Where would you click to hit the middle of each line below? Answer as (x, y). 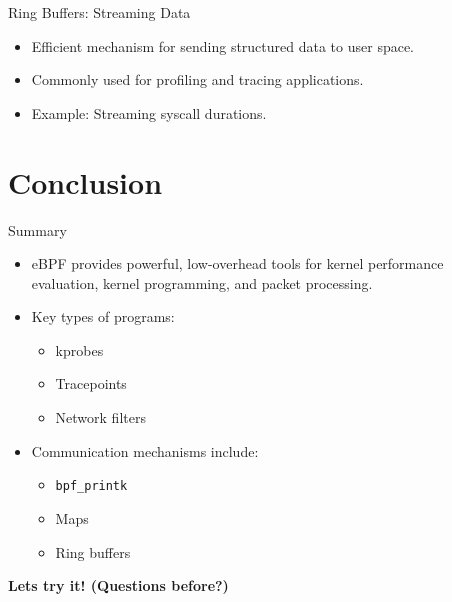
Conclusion (85, 181)
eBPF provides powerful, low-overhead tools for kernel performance (237, 263)
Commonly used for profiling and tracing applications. (197, 79)
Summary (37, 229)
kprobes (79, 349)
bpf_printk (91, 486)
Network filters (100, 417)
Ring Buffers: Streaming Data (99, 12)
